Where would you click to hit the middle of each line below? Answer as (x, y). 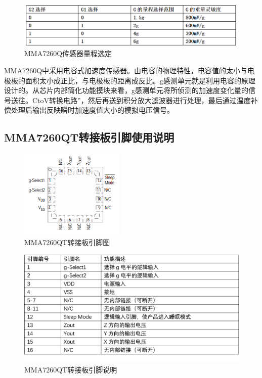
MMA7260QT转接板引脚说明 (71, 369)
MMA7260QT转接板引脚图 (67, 242)
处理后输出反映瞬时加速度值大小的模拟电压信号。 (92, 110)
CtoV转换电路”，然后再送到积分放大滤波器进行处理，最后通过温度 (141, 100)
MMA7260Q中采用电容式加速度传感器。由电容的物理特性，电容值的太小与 (126, 70)
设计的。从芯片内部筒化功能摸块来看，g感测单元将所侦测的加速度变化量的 (126, 90)
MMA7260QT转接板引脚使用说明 (89, 137)
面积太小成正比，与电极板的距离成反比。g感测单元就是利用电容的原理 (140, 80)
